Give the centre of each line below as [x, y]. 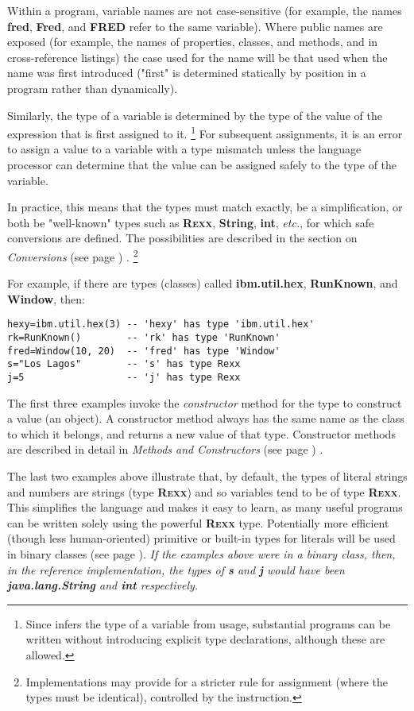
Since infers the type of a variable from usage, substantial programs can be [208, 623]
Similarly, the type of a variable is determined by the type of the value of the [195, 115]
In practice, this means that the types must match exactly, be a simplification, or [205, 207]
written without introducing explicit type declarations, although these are [205, 639]
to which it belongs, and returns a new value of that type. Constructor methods [201, 433]
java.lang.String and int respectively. [103, 585]
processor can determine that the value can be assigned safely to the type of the [202, 164]
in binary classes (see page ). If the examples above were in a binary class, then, [201, 554]
